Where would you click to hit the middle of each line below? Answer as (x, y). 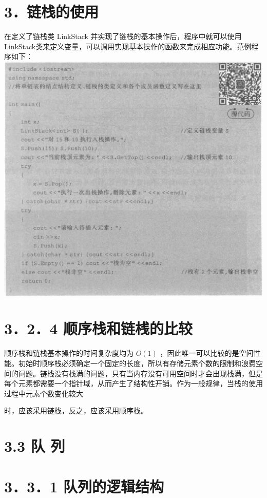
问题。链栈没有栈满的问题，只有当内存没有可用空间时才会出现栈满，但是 (140, 373)
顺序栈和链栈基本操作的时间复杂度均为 (69, 353)
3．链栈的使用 (52, 12)
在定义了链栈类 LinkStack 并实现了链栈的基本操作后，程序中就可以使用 (123, 36)
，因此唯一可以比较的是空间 (207, 353)
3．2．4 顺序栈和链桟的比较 (99, 328)
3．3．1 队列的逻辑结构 (84, 486)
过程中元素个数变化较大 (44, 393)
